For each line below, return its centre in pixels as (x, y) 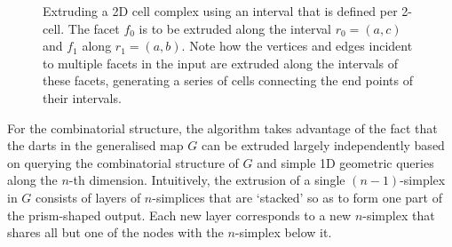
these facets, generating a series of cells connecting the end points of (228, 80)
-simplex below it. (283, 232)
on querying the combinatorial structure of (123, 162)
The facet (94, 28)
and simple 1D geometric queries (345, 162)
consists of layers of (88, 197)
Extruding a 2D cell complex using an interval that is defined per (220, 11)
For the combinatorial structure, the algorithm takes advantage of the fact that (222, 127)
